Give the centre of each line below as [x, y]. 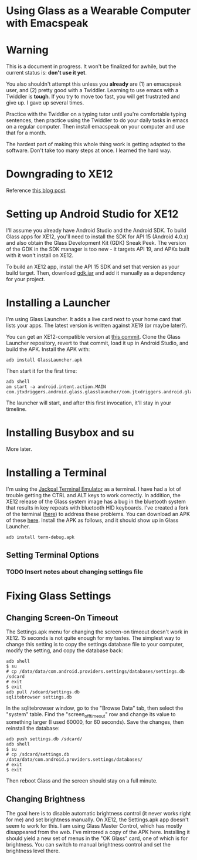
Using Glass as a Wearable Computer [98, 11]
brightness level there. [33, 851]
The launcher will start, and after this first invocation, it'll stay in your [89, 403]
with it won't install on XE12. [40, 255]
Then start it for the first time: [42, 370]
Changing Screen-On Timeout [62, 618]
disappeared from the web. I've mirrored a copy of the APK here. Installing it [98, 832]
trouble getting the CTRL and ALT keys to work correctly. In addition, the [93, 495]
